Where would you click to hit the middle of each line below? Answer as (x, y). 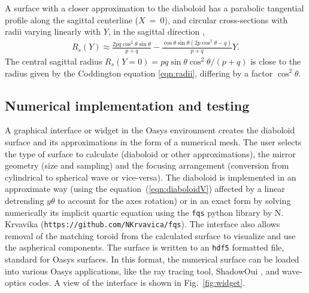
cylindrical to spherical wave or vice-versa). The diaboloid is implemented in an (151, 177)
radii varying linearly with (53, 31)
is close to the (276, 61)
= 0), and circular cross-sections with (219, 19)
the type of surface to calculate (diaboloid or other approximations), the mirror (150, 153)
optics (16, 283)
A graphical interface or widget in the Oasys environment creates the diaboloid (150, 130)
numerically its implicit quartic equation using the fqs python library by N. (144, 212)
